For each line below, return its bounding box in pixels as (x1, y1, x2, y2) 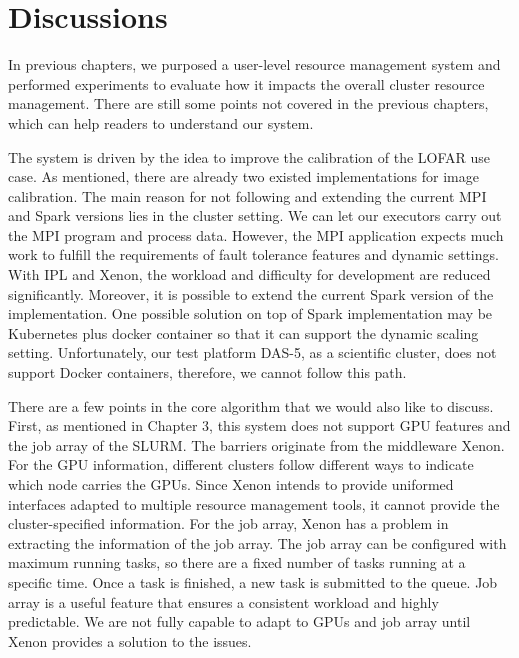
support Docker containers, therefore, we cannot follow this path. (8, 362, 407, 383)
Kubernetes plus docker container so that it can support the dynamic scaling (8, 322, 479, 343)
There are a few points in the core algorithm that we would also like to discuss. (8, 395, 494, 416)
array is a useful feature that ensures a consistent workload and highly (8, 591, 439, 612)
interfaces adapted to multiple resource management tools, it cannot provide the (8, 493, 500, 514)
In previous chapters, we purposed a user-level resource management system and (8, 54, 501, 75)
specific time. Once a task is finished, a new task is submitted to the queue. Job (8, 571, 498, 592)
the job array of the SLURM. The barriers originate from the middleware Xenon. (8, 434, 505, 455)
